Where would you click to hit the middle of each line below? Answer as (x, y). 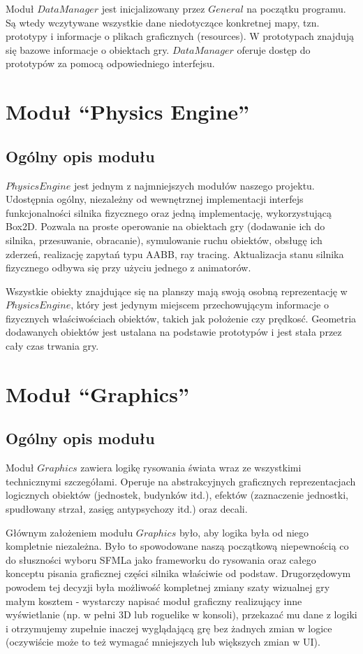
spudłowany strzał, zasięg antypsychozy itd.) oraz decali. (127, 509)
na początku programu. (296, 8)
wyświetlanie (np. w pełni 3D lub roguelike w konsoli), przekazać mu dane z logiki (181, 614)
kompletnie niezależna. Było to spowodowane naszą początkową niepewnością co (177, 546)
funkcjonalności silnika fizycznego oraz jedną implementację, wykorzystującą (169, 212)
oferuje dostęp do (274, 49)
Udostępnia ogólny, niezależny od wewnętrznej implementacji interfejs (155, 199)
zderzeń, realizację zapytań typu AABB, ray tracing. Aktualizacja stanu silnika (175, 254)
